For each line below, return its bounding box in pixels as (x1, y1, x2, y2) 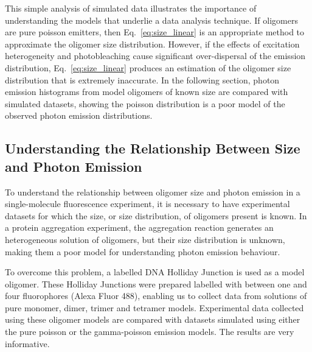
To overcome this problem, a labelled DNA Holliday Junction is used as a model (5, 266, 305, 278)
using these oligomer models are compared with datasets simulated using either (5, 313, 300, 326)
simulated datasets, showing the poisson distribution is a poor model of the (5, 97, 285, 110)
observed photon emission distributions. (5, 109, 153, 122)
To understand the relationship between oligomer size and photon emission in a (5, 185, 300, 198)
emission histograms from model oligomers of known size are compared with (5, 85, 288, 98)
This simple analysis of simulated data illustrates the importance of (5, 2, 257, 14)
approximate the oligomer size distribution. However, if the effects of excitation (5, 37, 300, 50)
